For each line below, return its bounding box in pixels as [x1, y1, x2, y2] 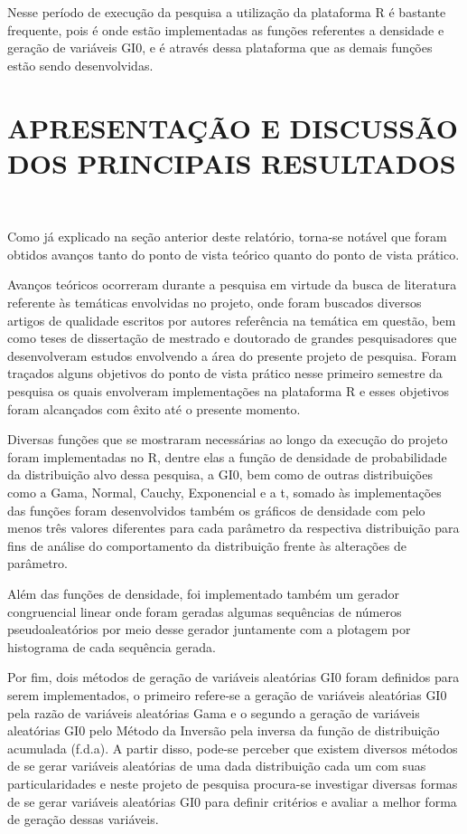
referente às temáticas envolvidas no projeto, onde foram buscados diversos [7, 293, 422, 312]
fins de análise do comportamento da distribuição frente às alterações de [7, 535, 406, 554]
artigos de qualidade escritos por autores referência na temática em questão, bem [7, 310, 456, 329]
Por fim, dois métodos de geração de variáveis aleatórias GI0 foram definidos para [7, 668, 460, 687]
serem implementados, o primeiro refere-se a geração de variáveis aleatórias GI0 [7, 685, 447, 704]
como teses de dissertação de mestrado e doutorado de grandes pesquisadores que [7, 328, 457, 347]
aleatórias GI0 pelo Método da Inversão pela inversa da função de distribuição [7, 721, 440, 740]
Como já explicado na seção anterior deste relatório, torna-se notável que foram [7, 227, 447, 246]
